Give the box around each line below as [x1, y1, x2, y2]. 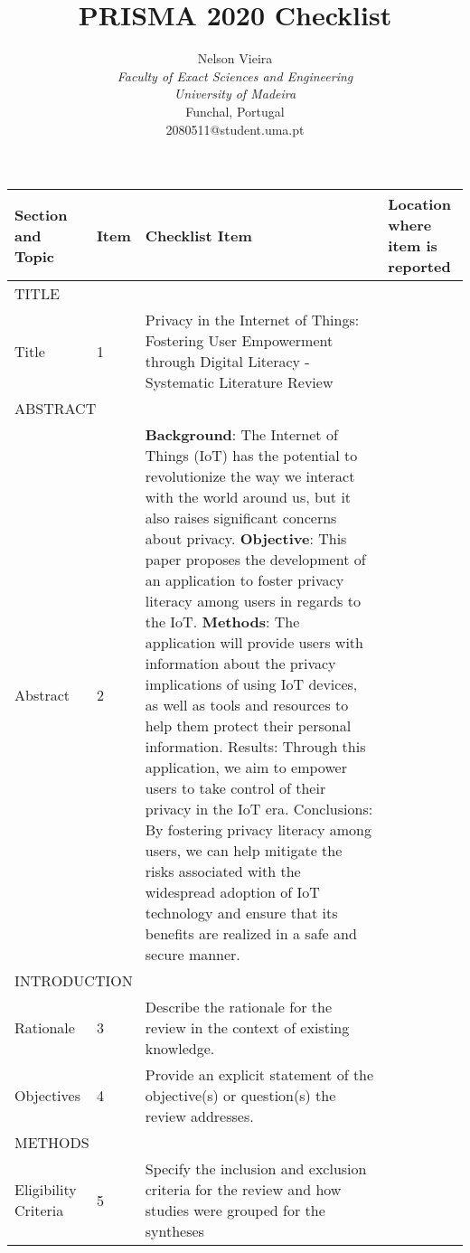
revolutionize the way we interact [145, 466, 355, 487]
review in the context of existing [145, 1017, 350, 1039]
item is [388, 235, 437, 257]
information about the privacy [145, 653, 336, 674]
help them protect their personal [145, 715, 352, 737]
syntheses [145, 1220, 204, 1242]
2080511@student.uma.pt [165, 119, 305, 138]
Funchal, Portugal [185, 101, 285, 120]
